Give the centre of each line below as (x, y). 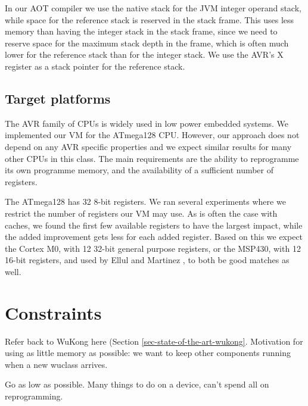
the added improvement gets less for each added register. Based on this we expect (154, 237)
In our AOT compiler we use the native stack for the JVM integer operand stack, (153, 8)
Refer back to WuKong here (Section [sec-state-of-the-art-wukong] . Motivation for (154, 341)
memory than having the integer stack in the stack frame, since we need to (141, 31)
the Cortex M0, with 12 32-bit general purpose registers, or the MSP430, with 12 (153, 248)
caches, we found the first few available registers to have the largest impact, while (154, 225)
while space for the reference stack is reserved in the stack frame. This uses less (150, 19)
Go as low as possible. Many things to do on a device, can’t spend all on (137, 384)
